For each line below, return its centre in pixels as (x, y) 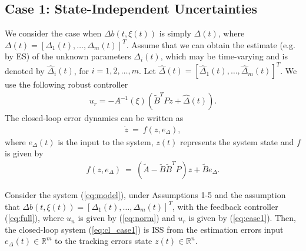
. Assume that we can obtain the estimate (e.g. (211, 44)
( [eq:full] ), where (34, 218)
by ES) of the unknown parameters (68, 56)
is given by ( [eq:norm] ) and (127, 218)
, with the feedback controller (225, 206)
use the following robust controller (66, 84)
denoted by (25, 70)
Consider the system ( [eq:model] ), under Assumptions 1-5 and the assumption (145, 194)
